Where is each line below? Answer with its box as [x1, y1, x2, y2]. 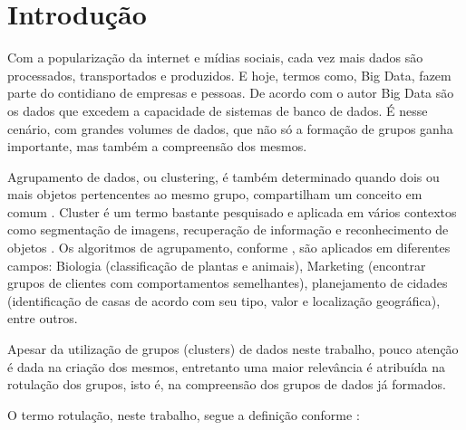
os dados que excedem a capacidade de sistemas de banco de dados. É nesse [7, 100, 428, 119]
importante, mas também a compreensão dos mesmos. [7, 137, 307, 156]
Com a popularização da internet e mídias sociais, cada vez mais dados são [7, 48, 423, 67]
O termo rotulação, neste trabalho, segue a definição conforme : [7, 405, 360, 424]
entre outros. [7, 309, 78, 328]
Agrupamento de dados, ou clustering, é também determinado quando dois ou [7, 167, 440, 186]
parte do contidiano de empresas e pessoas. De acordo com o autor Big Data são [7, 83, 454, 102]
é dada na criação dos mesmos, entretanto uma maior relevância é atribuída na [7, 357, 445, 376]
